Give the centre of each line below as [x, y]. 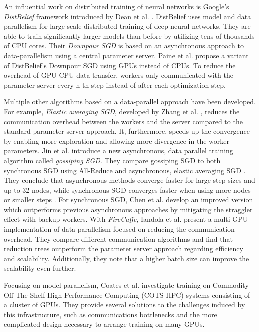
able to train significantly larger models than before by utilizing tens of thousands [129, 36]
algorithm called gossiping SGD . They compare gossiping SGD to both [112, 160]
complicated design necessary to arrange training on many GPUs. [104, 324]
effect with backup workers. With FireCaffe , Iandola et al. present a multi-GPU [126, 219]
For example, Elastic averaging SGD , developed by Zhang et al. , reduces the [122, 111]
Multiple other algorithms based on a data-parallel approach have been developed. [130, 102]
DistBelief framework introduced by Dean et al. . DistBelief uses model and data [128, 16]
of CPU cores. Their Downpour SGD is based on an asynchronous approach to [124, 46]
